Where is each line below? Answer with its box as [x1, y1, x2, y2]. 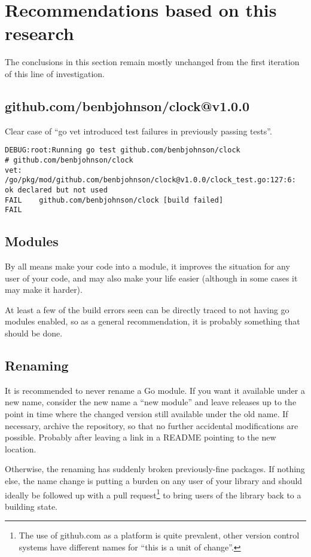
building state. [5, 500, 57, 512]
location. [5, 442, 36, 455]
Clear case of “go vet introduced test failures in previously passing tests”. [5, 124, 272, 137]
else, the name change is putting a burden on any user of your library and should [5, 475, 303, 487]
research [5, 21, 74, 45]
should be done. [5, 327, 63, 339]
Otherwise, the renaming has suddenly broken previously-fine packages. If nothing [5, 463, 305, 475]
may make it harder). [5, 283, 83, 296]
